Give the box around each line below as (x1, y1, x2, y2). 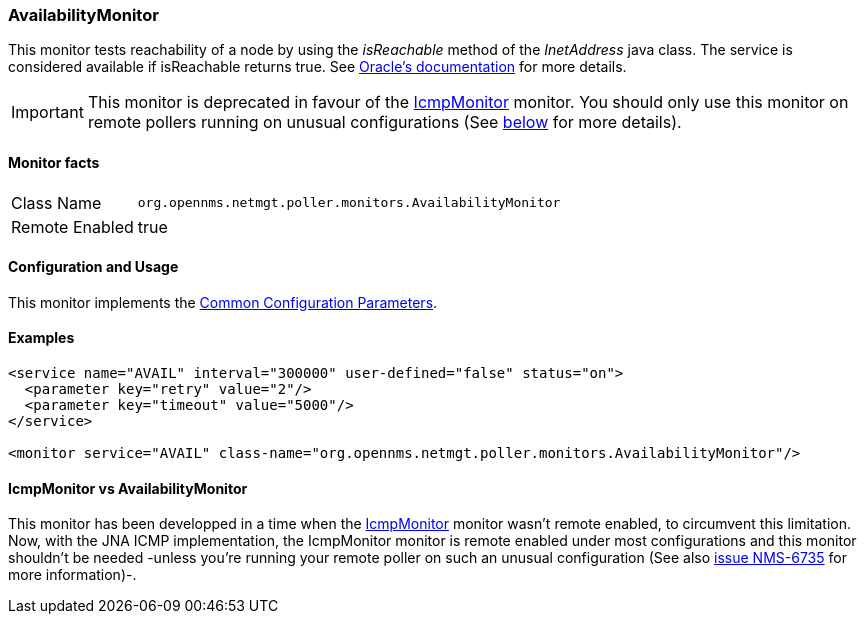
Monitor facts (8, 153, 100, 171)
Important (11, 102, 84, 123)
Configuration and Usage (8, 258, 179, 276)
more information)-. (8, 566, 137, 584)
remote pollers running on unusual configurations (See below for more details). (87, 112, 682, 133)
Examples (8, 329, 75, 347)
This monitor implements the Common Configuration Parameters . (8, 293, 438, 311)
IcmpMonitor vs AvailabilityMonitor (8, 479, 248, 497)
